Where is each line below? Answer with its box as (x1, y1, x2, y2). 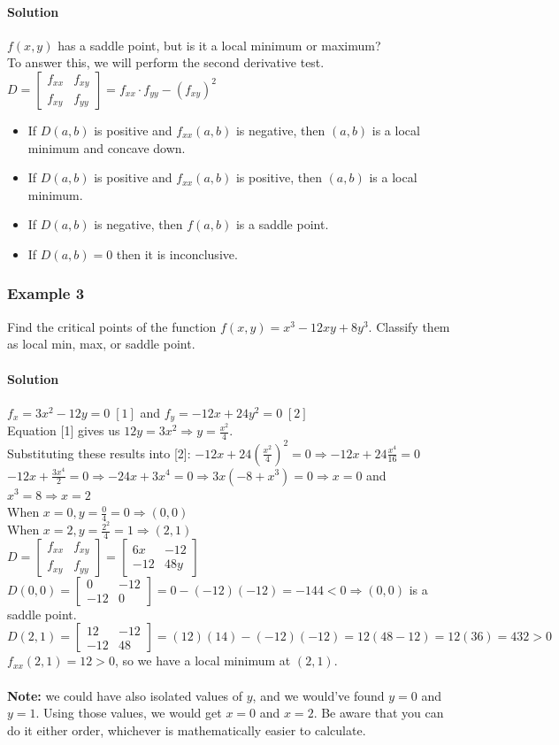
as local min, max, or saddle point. (7, 334, 195, 353)
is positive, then (235, 168, 322, 187)
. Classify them (368, 317, 450, 335)
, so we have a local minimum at (114, 651, 291, 670)
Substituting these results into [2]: (7, 443, 191, 462)
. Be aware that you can (313, 703, 444, 722)
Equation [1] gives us (7, 421, 120, 440)
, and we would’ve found (252, 686, 385, 704)
